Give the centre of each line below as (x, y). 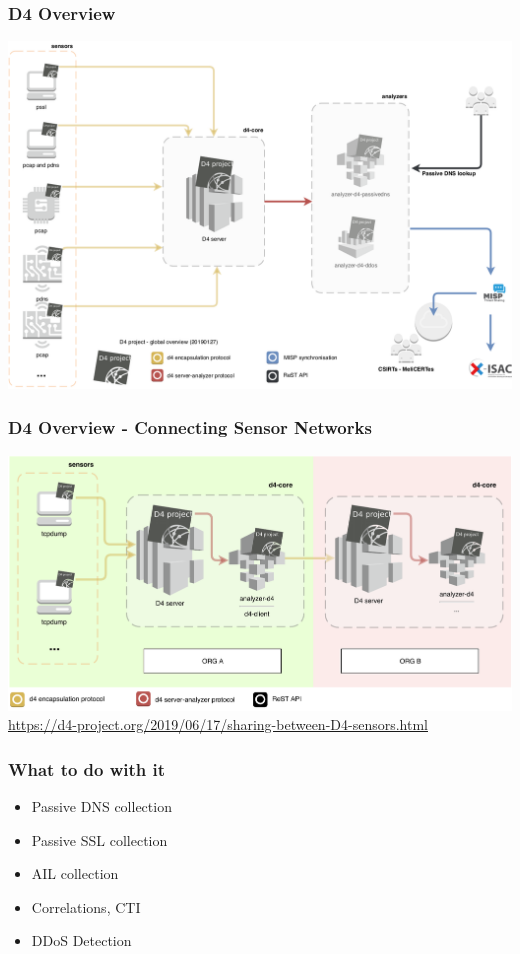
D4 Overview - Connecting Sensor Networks (190, 427)
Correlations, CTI (86, 906)
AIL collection (75, 873)
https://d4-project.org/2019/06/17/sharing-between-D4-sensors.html (218, 724)
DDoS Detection (81, 940)
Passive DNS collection (101, 806)
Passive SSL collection (99, 839)
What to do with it (87, 768)
